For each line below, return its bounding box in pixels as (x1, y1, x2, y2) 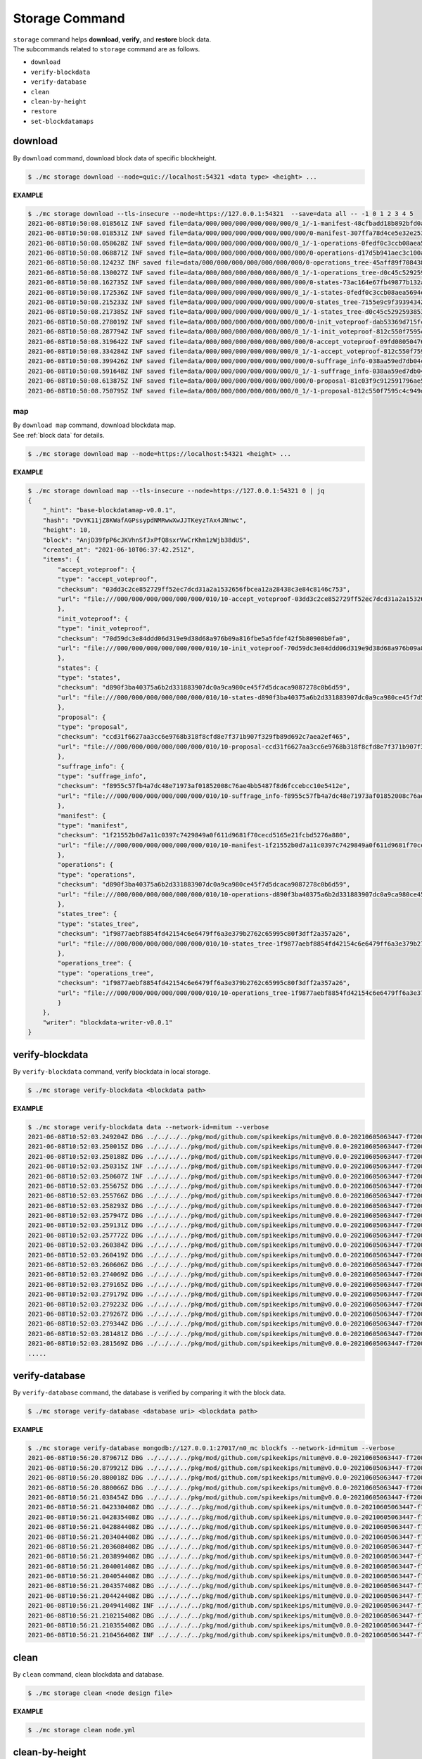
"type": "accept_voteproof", (57, 576, 158, 583)
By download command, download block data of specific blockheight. (13, 153, 217, 162)
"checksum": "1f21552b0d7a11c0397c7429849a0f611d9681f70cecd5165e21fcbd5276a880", (57, 831, 351, 839)
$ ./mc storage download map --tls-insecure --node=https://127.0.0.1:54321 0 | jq (27, 486, 325, 495)
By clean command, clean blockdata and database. (13, 1670, 165, 1678)
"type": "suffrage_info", (57, 772, 147, 780)
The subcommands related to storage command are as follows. (13, 44, 200, 53)
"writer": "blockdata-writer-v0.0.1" (42, 1018, 173, 1027)
